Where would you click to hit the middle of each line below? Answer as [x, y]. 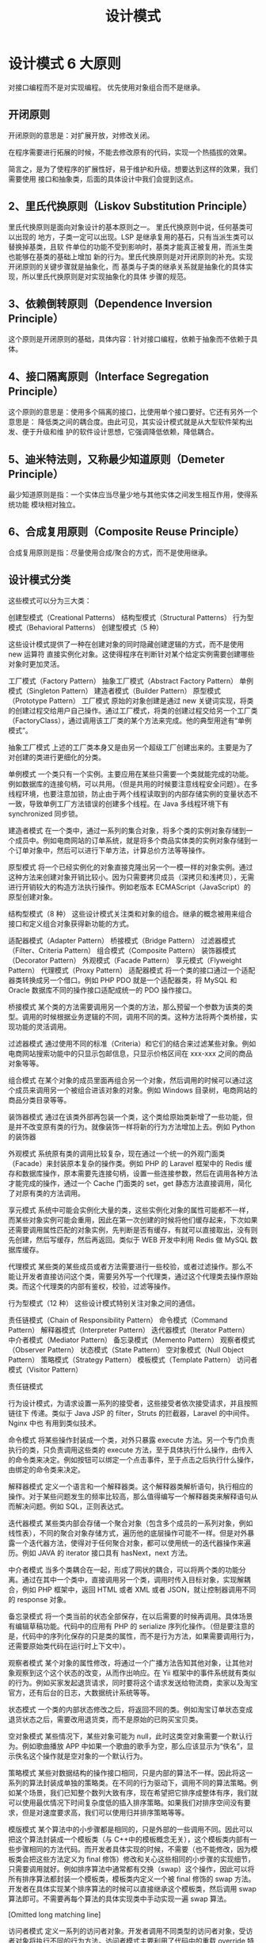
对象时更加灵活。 [36, 664]
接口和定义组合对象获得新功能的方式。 [70, 924]
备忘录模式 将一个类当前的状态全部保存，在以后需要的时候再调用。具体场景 [131, 1616]
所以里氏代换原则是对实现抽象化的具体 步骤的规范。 [106, 276]
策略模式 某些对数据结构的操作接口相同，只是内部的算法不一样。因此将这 [127, 1773]
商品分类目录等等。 [40, 1100]
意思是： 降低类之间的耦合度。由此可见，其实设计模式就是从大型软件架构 [127, 422]
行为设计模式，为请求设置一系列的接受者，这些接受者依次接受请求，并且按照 [133, 1403]
